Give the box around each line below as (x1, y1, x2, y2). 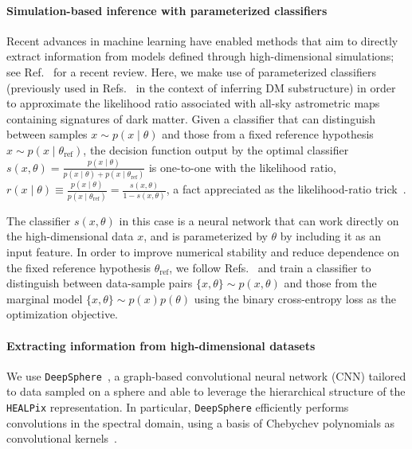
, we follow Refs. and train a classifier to (169, 259, 371, 275)
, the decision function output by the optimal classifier (83, 141, 349, 158)
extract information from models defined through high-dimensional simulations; (6, 48, 394, 64)
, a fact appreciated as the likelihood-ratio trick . (166, 181, 406, 197)
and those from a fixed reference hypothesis (162, 126, 374, 143)
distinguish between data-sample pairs (6, 275, 193, 291)
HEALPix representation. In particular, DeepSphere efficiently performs (6, 399, 349, 415)
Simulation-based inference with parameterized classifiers (6, 2, 328, 18)
